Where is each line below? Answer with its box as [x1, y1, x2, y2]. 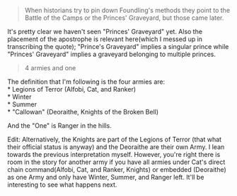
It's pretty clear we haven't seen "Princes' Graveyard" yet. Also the [7, 28, 203, 36]
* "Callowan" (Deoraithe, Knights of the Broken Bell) [7, 108, 159, 116]
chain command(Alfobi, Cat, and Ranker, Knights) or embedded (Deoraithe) [7, 165, 226, 173]
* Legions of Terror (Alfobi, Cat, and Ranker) [7, 85, 137, 93]
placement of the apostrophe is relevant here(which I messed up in [7, 35, 203, 43]
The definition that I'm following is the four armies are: [7, 77, 166, 86]
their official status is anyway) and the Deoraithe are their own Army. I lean [7, 143, 225, 151]
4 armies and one [24, 64, 76, 72]
